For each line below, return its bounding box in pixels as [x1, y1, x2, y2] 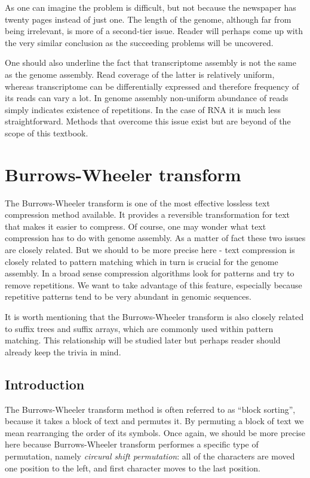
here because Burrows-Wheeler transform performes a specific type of [5, 438, 259, 450]
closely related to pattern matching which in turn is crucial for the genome [5, 255, 278, 267]
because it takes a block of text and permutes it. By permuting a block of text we [5, 415, 304, 427]
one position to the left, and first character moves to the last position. [5, 461, 260, 474]
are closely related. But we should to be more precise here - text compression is [5, 243, 295, 256]
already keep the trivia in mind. [5, 345, 121, 358]
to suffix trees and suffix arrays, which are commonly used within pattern [5, 322, 274, 334]
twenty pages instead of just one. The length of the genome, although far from [5, 13, 291, 25]
